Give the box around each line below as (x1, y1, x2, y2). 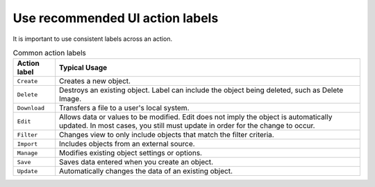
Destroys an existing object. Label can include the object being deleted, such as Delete (59, 85, 344, 95)
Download (17, 104, 45, 112)
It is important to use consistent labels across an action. (12, 35, 173, 43)
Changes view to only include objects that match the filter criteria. (59, 130, 274, 140)
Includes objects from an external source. (59, 139, 195, 149)
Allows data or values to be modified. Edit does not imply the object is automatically (59, 112, 333, 122)
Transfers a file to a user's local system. (59, 103, 190, 113)
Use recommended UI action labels (12, 10, 219, 26)
